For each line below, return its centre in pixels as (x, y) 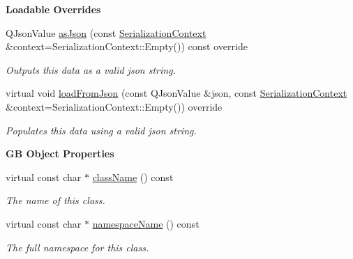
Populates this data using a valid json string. (101, 130)
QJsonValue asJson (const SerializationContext (106, 32)
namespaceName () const (146, 223)
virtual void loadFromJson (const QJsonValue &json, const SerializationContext (176, 93)
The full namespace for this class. (77, 247)
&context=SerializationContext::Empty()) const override (127, 46)
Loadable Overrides (53, 9)
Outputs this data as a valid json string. (91, 69)
